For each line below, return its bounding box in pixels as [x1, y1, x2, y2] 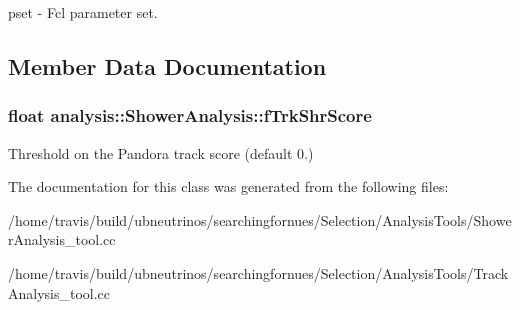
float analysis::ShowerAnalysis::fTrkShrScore [8, 103, 372, 128]
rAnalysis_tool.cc [8, 229, 116, 250]
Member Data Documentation [8, 50, 327, 81]
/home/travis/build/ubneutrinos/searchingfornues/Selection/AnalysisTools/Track [8, 262, 509, 283]
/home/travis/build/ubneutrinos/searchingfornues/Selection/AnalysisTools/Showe [8, 209, 512, 230]
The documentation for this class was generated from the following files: [8, 176, 449, 197]
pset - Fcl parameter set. [8, 2, 158, 22]
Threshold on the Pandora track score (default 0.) [8, 142, 314, 163]
